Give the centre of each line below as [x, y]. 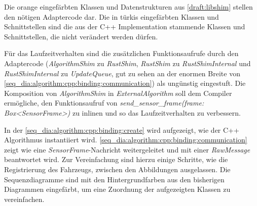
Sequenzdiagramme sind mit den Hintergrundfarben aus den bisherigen [114, 179]
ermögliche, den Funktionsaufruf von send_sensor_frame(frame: [104, 103]
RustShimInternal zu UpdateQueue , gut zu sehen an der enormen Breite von [122, 73]
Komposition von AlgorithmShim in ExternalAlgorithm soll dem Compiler [118, 93]
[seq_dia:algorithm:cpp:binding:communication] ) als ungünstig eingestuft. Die [125, 83]
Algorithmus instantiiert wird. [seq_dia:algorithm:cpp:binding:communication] [126, 140]
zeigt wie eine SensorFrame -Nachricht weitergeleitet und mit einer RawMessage [127, 149]
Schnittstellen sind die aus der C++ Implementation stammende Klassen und [125, 27]
